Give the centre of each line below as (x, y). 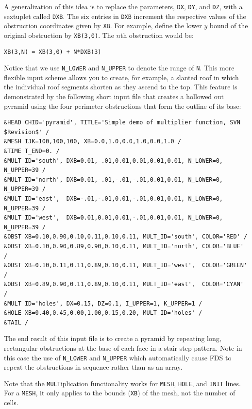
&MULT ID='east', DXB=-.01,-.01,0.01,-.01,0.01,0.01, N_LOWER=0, (114, 199)
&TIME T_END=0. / (32, 151)
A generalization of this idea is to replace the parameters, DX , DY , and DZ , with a (123, 6)
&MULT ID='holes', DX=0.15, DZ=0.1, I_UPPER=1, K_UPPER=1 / (103, 303)
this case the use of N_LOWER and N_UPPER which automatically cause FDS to (118, 357)
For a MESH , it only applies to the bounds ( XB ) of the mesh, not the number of (120, 393)
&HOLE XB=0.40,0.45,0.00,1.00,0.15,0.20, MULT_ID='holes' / (103, 313)
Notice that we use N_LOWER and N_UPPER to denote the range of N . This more (119, 68)
